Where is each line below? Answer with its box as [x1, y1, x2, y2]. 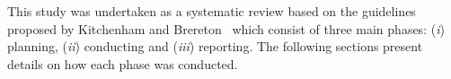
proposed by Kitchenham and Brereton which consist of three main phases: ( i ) [7, 19, 445, 38]
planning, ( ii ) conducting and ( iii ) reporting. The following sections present [7, 37, 423, 56]
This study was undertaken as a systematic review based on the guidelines [7, 2, 416, 20]
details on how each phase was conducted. [7, 54, 238, 73]
